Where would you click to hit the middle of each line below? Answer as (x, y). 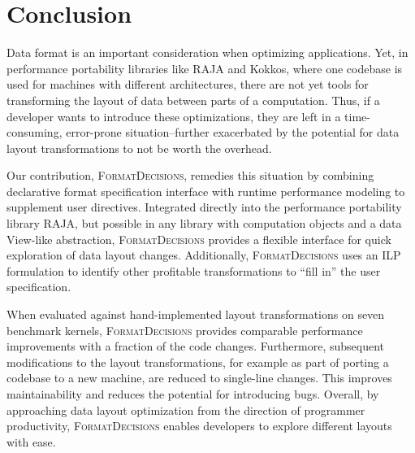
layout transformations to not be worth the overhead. (139, 148)
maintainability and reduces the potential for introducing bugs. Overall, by (193, 394)
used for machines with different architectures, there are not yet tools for (188, 84)
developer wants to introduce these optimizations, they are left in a (174, 116)
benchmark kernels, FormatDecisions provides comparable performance (185, 330)
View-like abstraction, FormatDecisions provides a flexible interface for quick (199, 239)
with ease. (31, 441)
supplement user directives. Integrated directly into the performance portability (204, 207)
